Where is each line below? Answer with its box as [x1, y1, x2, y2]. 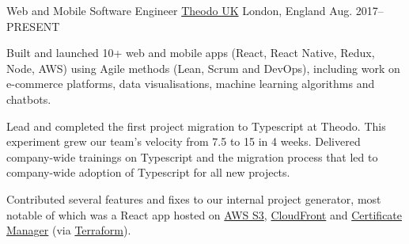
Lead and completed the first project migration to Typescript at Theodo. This [6, 117, 386, 134]
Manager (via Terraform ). [6, 222, 131, 238]
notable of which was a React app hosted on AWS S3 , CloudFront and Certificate [6, 206, 403, 223]
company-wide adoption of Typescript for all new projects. [6, 164, 290, 181]
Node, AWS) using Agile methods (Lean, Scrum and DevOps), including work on [6, 59, 400, 76]
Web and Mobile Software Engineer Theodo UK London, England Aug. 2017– [6, 2, 384, 18]
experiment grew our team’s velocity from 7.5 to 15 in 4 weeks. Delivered [6, 133, 361, 150]
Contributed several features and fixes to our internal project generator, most [6, 190, 381, 207]
